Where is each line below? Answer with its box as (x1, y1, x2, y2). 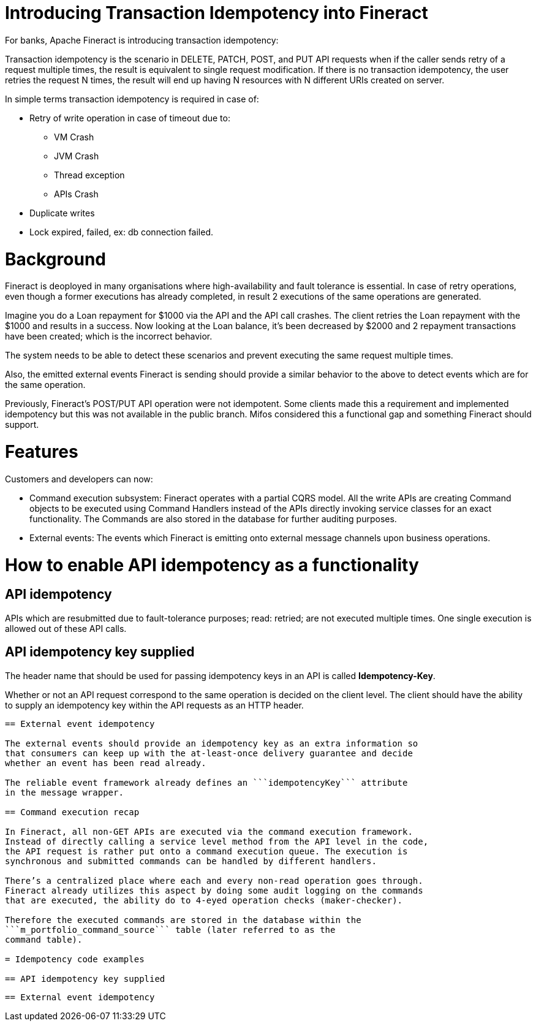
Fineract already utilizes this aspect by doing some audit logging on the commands (5, 885, 423, 895)
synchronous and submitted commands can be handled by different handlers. (5, 856, 377, 866)
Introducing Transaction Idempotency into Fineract (5, 2, 428, 23)
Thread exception (54, 169, 125, 180)
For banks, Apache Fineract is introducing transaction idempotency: (5, 34, 279, 45)
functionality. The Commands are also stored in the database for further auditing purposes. (29, 513, 397, 524)
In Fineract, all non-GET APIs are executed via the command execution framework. (5, 826, 413, 837)
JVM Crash (54, 150, 99, 161)
